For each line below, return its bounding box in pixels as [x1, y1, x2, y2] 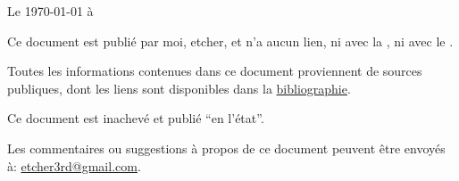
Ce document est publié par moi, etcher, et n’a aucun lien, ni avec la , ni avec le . [7, 31, 454, 50]
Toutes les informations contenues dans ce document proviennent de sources [7, 62, 422, 80]
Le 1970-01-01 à [7, 2, 94, 20]
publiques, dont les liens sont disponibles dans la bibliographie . [7, 78, 351, 97]
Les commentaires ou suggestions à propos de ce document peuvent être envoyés [7, 138, 446, 157]
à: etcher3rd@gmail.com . [7, 156, 141, 175]
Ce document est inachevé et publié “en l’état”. [7, 109, 264, 128]
